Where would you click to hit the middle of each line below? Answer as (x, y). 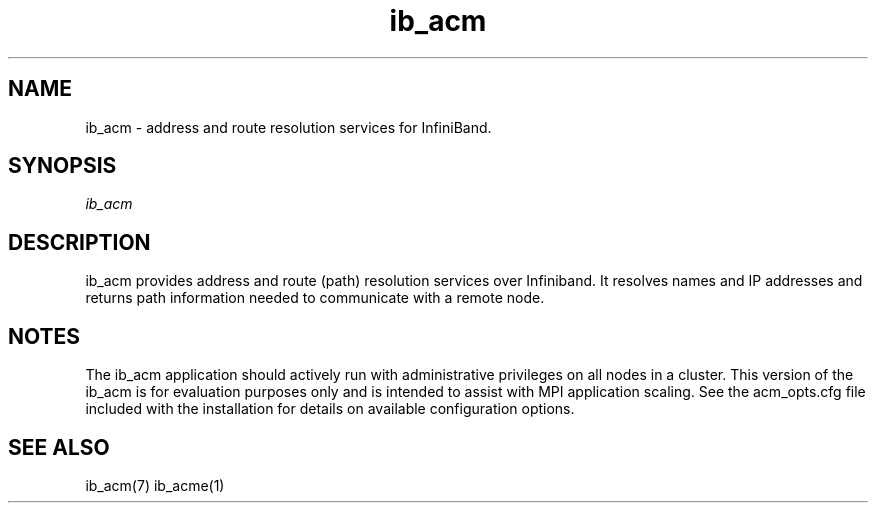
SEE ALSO (59, 447)
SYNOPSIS (62, 166)
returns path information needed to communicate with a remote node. (315, 298)
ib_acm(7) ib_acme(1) (155, 485)
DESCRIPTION (79, 242)
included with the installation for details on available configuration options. (330, 409)
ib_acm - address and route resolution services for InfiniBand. (288, 127)
